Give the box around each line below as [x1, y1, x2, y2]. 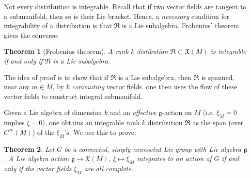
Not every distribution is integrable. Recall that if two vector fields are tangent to [4, 1, 247, 11]
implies [4, 117, 25, 128]
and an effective [110, 107, 157, 117]
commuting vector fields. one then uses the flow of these [72, 81, 237, 92]
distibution [137, 46, 168, 56]
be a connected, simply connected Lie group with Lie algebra [64, 144, 241, 154]
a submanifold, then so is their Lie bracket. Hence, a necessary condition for [4, 11, 230, 21]
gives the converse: [4, 30, 59, 40]
